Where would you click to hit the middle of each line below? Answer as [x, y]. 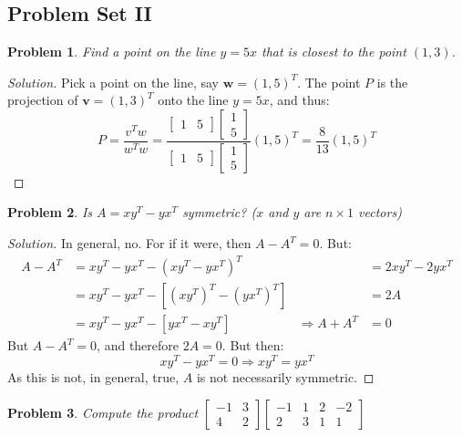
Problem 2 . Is [50, 212]
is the [392, 82]
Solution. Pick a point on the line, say [113, 82]
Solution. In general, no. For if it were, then [129, 243]
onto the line [193, 100]
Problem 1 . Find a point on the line [112, 52]
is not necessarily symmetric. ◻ [285, 376]
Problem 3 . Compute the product [103, 412]
